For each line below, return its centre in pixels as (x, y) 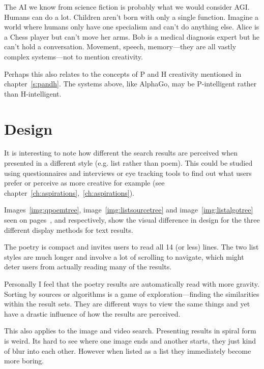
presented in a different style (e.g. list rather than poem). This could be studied (128, 163)
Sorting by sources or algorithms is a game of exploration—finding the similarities (132, 294)
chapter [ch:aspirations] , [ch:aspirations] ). (69, 192)
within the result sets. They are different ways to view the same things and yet (127, 304)
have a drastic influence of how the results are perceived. (92, 313)
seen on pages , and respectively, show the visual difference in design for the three (132, 220)
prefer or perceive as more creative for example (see (84, 183)
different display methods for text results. (69, 229)
